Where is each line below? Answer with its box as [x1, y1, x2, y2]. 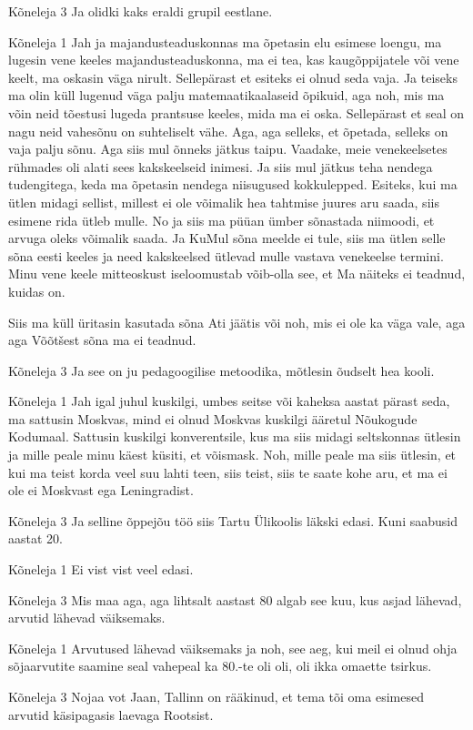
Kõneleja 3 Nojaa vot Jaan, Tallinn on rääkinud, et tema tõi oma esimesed [8, 687, 424, 705]
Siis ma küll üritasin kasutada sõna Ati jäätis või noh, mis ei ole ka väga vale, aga [8, 312, 466, 331]
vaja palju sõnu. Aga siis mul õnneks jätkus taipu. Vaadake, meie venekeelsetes [8, 139, 448, 158]
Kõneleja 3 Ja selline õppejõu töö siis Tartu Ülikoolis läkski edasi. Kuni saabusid [8, 511, 458, 530]
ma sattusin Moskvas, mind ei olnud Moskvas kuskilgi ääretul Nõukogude [8, 409, 418, 428]
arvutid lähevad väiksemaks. [8, 608, 166, 627]
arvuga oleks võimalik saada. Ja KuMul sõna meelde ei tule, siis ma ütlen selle [8, 228, 446, 248]
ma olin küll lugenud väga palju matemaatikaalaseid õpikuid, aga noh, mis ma [8, 86, 445, 105]
